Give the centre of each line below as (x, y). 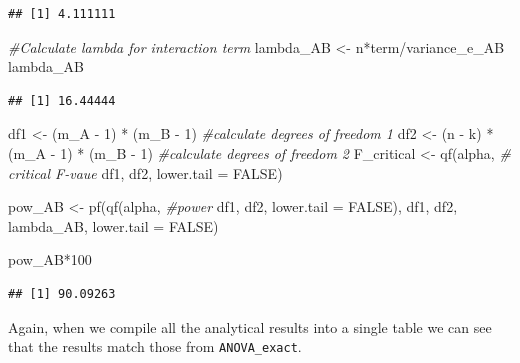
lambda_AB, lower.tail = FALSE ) (113, 225)
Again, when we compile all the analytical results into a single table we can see (250, 326)
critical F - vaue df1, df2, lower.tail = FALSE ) (145, 172)
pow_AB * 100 (50, 259)
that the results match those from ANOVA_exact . (155, 346)
